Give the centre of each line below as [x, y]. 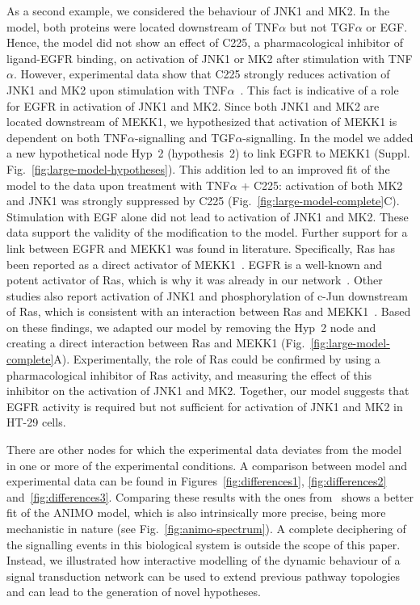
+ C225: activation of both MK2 [322, 185]
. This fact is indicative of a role [319, 89]
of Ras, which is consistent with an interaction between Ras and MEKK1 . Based [209, 311]
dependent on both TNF [67, 137]
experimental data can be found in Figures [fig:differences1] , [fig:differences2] [197, 481]
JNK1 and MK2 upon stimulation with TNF [117, 89]
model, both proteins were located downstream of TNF [143, 26]
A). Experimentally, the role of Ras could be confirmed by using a [217, 359]
